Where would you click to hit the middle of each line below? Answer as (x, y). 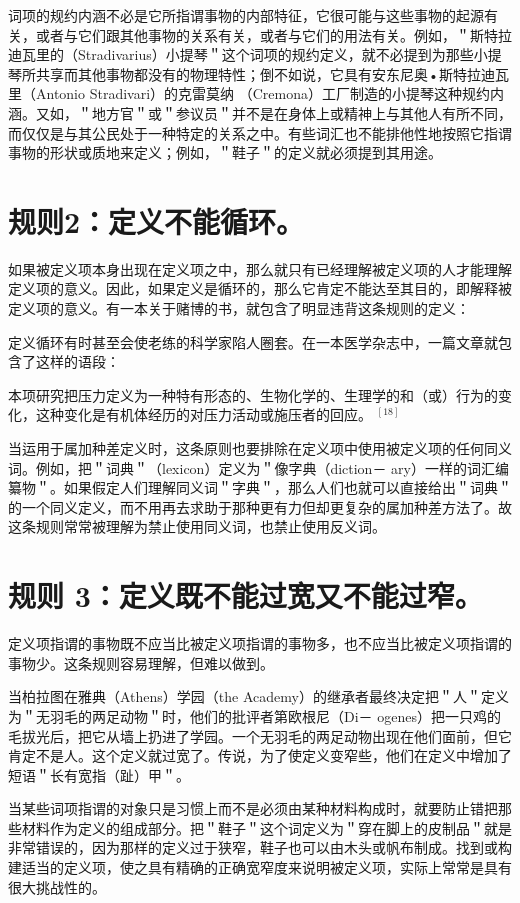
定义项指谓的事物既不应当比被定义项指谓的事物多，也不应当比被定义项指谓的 (260, 643)
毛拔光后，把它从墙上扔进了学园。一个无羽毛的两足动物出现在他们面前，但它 (260, 735)
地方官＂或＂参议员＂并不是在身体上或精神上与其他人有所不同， (301, 112)
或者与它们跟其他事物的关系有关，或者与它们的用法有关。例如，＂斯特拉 (273, 34)
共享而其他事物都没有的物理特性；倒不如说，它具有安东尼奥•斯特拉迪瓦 (272, 73)
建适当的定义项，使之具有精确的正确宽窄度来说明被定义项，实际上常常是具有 (260, 867)
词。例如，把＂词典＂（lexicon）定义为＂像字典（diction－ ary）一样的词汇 (251, 467)
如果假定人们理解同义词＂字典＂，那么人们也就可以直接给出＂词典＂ (287, 487)
